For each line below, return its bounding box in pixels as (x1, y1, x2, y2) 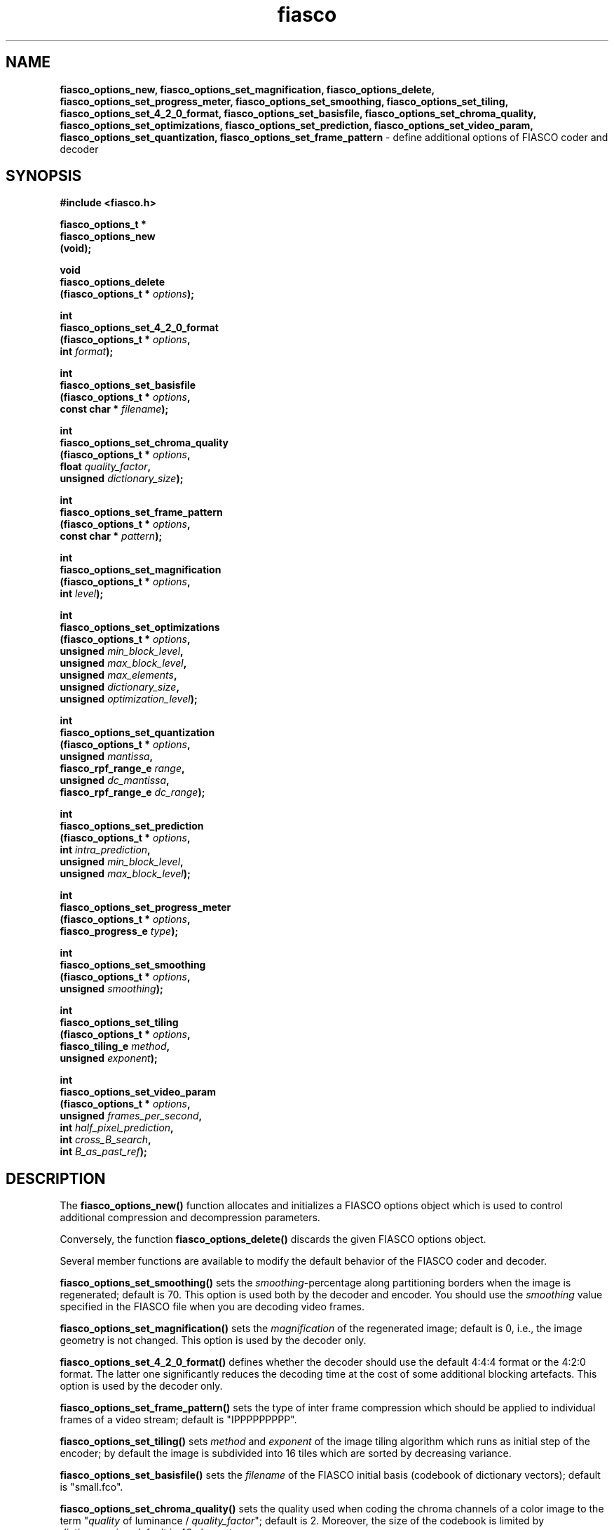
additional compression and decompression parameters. (60, 1211, 320, 1224)
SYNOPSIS (6, 167, 82, 185)
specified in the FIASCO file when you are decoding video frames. (60, 1300, 364, 1313)
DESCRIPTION (6, 1169, 106, 1188)
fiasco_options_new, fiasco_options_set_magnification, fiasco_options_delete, (60, 83, 435, 95)
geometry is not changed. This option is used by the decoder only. (60, 1334, 367, 1347)
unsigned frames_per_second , (60, 1110, 203, 1122)
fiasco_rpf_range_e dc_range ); (60, 786, 205, 799)
